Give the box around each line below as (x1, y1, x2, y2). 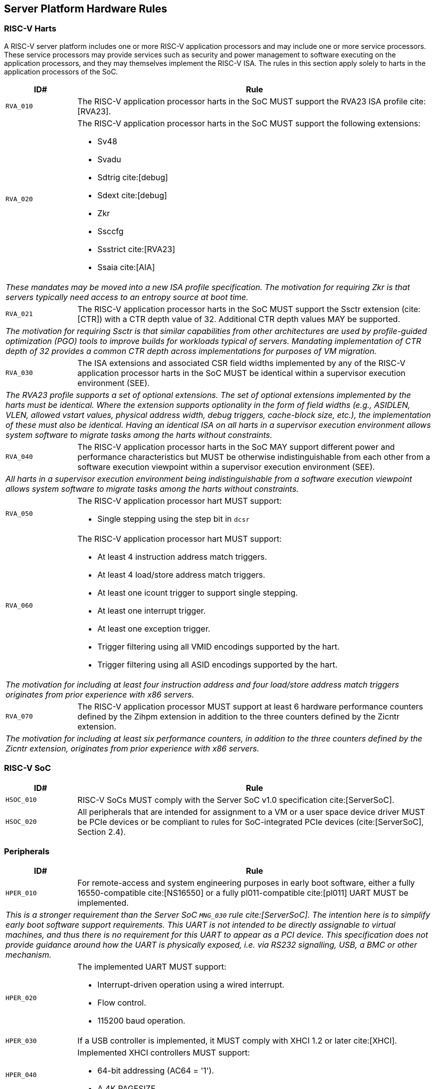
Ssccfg (97, 226, 124, 236)
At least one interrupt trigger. (97, 605, 206, 616)
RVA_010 (5, 102, 33, 110)
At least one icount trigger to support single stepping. (97, 587, 298, 598)
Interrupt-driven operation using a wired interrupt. (97, 980, 285, 990)
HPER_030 (5, 1037, 37, 1045)
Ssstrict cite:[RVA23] (97, 244, 176, 254)
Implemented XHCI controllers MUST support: (77, 1048, 250, 1058)
